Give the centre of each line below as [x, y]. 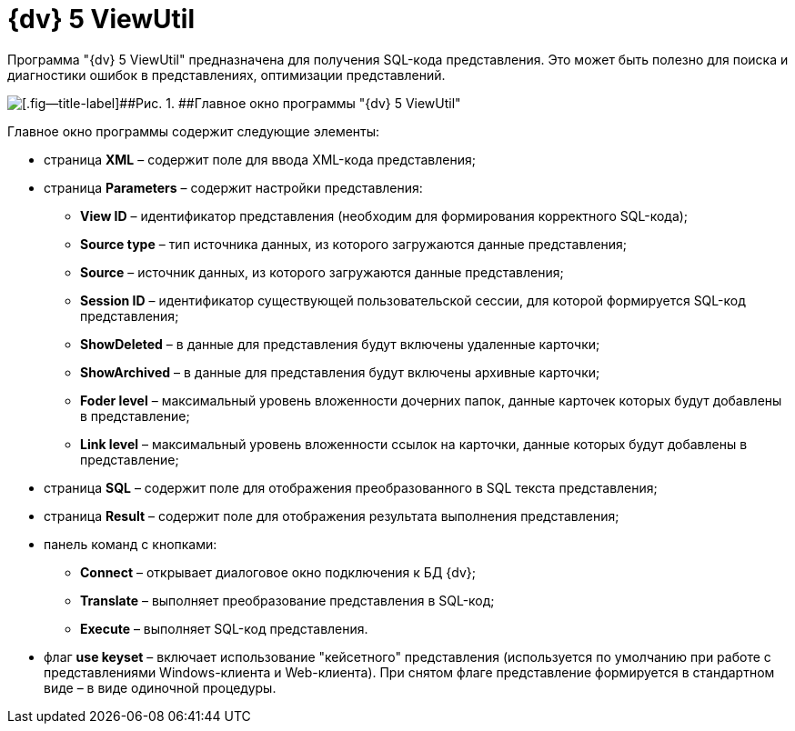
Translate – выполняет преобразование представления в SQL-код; [287, 600]
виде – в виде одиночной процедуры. [160, 687]
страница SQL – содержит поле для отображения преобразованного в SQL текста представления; [351, 487]
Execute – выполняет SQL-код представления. [224, 628]
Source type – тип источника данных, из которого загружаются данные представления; [354, 244]
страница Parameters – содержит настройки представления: [233, 187]
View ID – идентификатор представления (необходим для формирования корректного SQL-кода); [384, 215]
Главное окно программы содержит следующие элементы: [194, 131]
